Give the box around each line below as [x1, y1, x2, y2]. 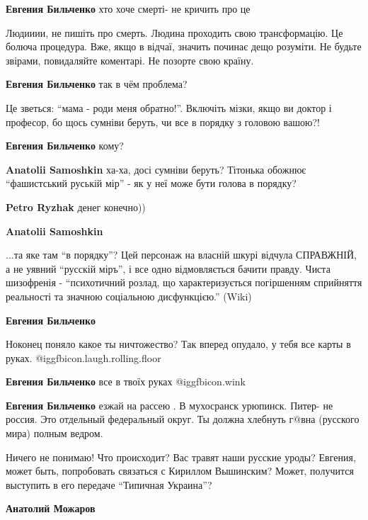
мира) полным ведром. [6, 426, 103, 441]
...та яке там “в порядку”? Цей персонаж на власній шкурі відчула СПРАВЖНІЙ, [6, 247, 357, 262]
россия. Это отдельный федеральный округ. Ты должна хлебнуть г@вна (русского [6, 412, 360, 426]
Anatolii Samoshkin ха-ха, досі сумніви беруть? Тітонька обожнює [6, 162, 306, 176]
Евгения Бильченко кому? [6, 138, 124, 153]
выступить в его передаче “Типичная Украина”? [6, 477, 212, 492]
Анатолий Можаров [6, 501, 96, 516]
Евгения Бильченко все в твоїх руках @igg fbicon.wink [6, 374, 246, 389]
